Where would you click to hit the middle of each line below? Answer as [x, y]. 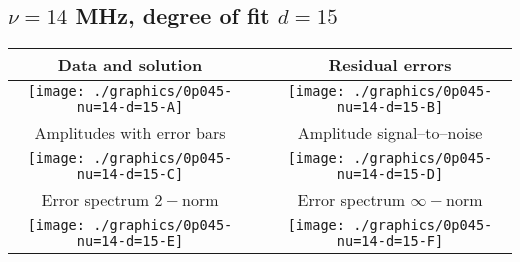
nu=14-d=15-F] [390, 241]
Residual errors [390, 65]
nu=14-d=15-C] [130, 174]
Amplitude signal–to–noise [390, 133]
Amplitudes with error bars [130, 133]
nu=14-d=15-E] [130, 241]
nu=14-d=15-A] [130, 107]
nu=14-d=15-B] [390, 107]
